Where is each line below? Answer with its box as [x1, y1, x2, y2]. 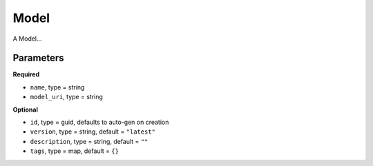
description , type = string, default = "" [30, 137, 149, 145]
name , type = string [30, 83, 85, 91]
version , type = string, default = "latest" [30, 127, 155, 136]
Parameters [12, 52, 64, 64]
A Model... [12, 34, 42, 43]
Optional [12, 105, 38, 114]
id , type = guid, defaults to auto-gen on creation [30, 118, 169, 127]
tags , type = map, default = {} [30, 147, 119, 155]
